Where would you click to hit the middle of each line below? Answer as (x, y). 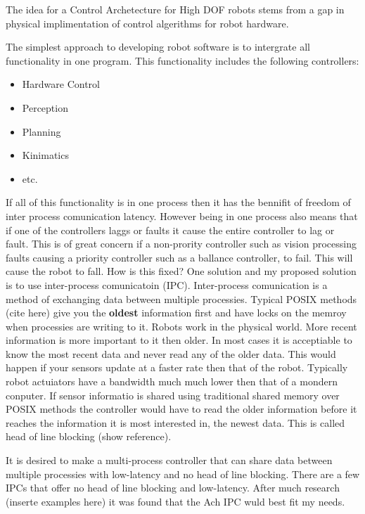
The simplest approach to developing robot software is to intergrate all (158, 47)
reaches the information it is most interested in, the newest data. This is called (175, 422)
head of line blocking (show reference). (89, 436)
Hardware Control (61, 84)
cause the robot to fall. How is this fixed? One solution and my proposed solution (181, 271)
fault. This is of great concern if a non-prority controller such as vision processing (181, 244)
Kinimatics (45, 155)
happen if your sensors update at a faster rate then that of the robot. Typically (177, 367)
